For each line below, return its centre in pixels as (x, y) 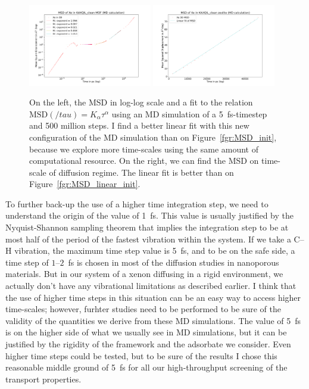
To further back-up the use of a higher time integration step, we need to (137, 203)
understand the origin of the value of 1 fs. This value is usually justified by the (149, 215)
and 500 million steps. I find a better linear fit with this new (139, 125)
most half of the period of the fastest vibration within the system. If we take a (148, 239)
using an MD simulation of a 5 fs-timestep (189, 113)
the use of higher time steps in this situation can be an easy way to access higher (153, 297)
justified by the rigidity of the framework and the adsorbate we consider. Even (148, 344)
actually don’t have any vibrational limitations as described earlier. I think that (151, 286)
